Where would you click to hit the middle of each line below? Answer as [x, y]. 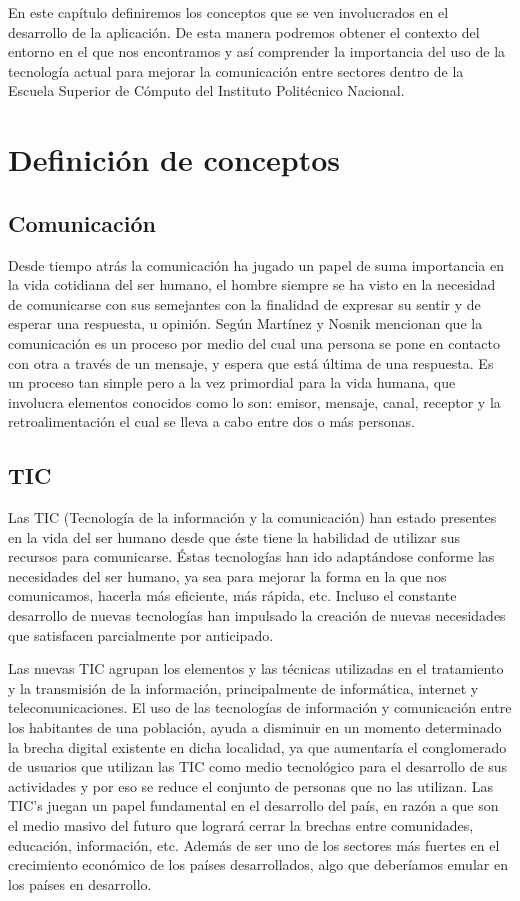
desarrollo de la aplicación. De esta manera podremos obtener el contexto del [244, 31]
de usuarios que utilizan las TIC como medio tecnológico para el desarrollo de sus [258, 766]
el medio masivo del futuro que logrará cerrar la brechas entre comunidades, [241, 825]
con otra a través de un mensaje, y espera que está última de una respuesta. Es [251, 362]
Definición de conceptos [174, 159]
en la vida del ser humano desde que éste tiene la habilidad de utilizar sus [234, 536]
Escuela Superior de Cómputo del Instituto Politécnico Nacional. [206, 90]
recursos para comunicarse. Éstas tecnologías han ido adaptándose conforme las [251, 556]
